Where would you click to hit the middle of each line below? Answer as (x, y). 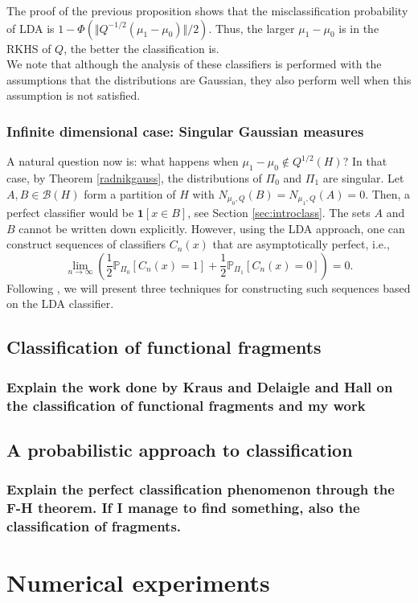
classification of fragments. (94, 526)
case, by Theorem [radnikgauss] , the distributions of (134, 177)
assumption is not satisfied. (74, 95)
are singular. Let (363, 177)
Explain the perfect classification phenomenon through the (201, 489)
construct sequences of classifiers (86, 244)
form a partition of (130, 193)
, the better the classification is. (141, 48)
